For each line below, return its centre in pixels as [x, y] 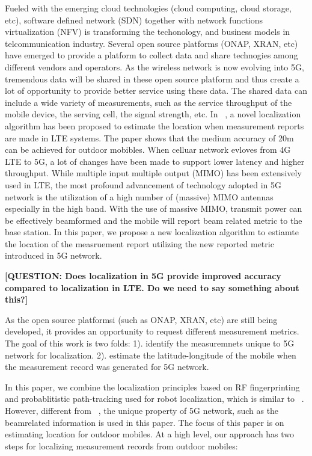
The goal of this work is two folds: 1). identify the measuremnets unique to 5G [150, 343]
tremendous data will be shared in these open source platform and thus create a [152, 79]
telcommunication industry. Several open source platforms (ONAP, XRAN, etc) [151, 43]
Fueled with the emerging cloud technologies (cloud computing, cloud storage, [148, 8]
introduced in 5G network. [54, 255]
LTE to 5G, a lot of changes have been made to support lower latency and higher [155, 161]
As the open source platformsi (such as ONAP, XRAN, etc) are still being [141, 319]
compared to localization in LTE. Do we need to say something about [152, 287]
